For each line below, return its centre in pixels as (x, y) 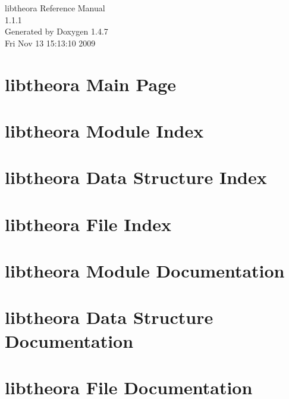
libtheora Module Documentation (145, 271)
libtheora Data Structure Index (136, 177)
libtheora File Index (88, 224)
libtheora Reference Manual (55, 8)
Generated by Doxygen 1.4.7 (56, 31)
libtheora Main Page (91, 84)
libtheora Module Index (104, 130)
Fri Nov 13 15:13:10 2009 (50, 43)
